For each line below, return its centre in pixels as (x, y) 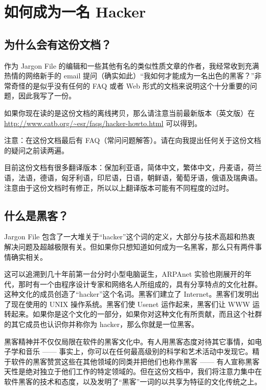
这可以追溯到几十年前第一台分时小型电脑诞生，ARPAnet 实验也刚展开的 (124, 274)
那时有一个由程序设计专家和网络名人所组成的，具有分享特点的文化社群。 (140, 284)
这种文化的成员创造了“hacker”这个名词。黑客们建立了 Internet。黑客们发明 (128, 294)
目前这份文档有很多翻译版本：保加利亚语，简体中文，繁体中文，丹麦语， (126, 167)
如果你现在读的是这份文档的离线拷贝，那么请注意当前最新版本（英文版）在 (129, 112)
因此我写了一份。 (47, 96)
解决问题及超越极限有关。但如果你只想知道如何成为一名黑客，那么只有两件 (129, 246)
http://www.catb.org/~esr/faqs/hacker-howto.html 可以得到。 (103, 123)
